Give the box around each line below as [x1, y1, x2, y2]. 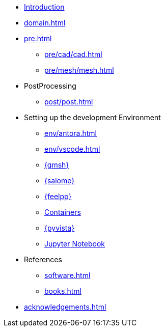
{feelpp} [44, 192, 72, 201]
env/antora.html [44, 129, 97, 137]
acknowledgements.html [24, 302, 106, 311]
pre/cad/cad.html [44, 50, 102, 59]
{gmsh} [44, 160, 69, 169]
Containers [44, 208, 81, 216]
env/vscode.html [44, 145, 100, 153]
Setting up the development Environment [24, 113, 161, 122]
